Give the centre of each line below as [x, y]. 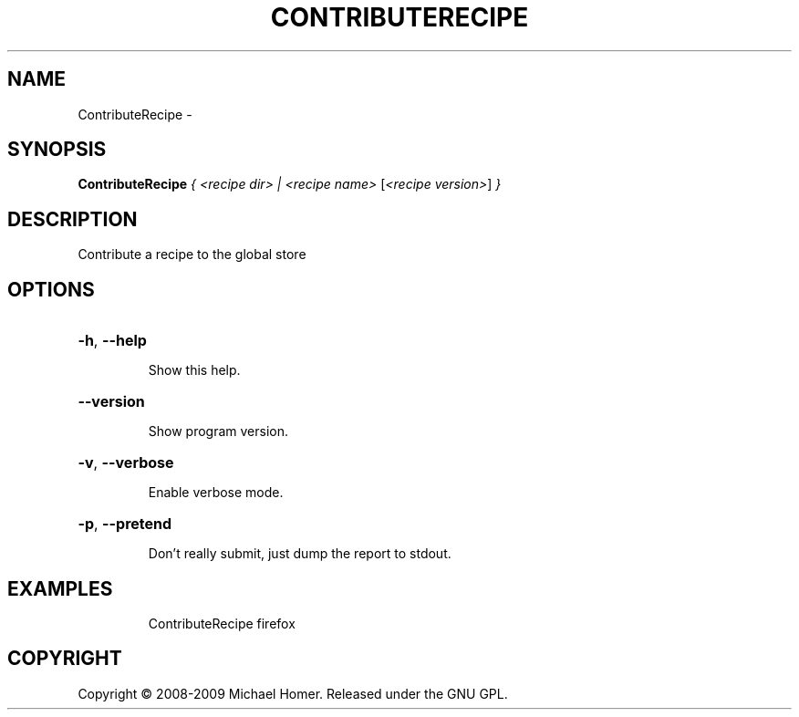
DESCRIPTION [73, 219]
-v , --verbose [126, 463]
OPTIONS [51, 289]
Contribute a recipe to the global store [192, 255]
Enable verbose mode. [216, 493]
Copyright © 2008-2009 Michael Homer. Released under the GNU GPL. [293, 693]
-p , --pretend [125, 524]
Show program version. [218, 431]
